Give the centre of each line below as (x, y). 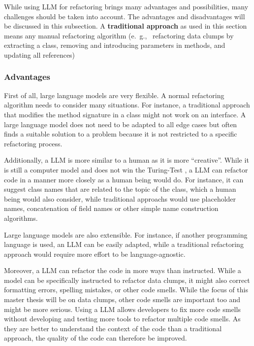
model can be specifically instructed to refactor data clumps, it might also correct (127, 280)
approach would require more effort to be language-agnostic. (95, 254)
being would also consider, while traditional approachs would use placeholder (120, 198)
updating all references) (40, 54)
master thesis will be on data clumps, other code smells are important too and (122, 299)
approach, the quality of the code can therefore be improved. (95, 338)
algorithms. (21, 218)
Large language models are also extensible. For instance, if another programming (126, 234)
